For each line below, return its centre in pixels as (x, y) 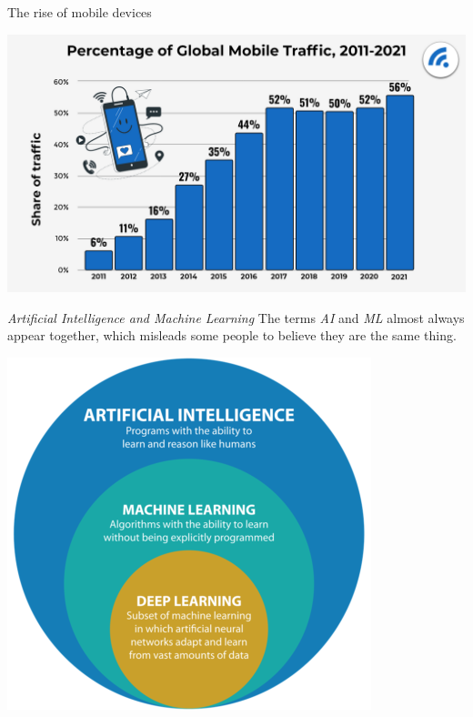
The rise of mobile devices (80, 12)
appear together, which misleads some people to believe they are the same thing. (232, 335)
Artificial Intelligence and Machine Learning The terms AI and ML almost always (236, 317)
